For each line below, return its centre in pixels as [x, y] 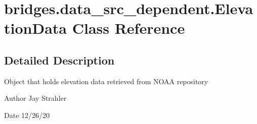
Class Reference [128, 28]
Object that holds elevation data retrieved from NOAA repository [106, 81]
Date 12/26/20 [27, 115]
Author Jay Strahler [35, 98]
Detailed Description [59, 60]
